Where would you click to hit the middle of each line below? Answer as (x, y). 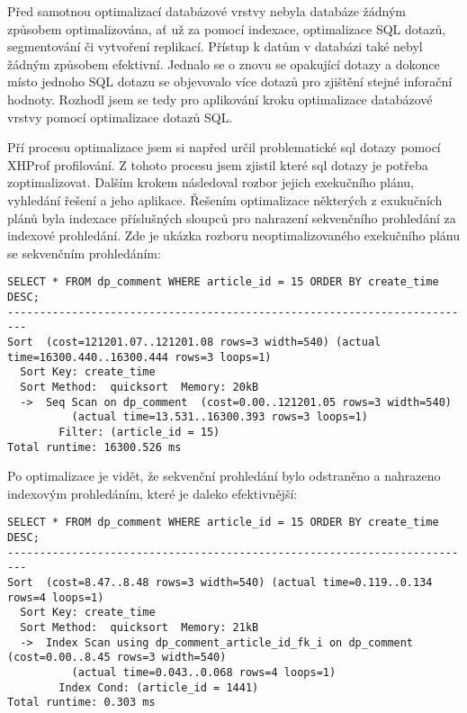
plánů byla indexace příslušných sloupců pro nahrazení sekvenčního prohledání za (232, 217)
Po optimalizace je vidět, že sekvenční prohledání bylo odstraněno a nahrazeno (224, 476)
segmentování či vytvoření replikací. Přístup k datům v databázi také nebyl (215, 46)
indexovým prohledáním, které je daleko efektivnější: (153, 493)
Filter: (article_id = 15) (139, 432)
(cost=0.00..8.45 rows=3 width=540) (117, 658)
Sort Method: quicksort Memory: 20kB (139, 387)
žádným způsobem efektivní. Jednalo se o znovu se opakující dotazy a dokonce (224, 63)
